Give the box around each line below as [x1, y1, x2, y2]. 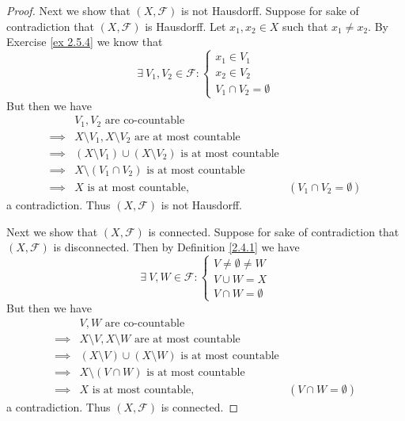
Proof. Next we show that [6, 2, 131, 18]
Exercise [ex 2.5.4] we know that [6, 33, 163, 50]
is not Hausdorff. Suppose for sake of [181, 2, 359, 18]
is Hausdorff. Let [145, 17, 226, 34]
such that [282, 17, 328, 34]
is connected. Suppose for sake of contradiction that [148, 223, 399, 239]
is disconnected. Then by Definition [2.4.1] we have [53, 239, 300, 255]
